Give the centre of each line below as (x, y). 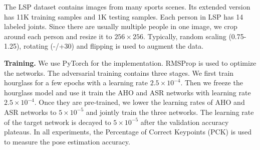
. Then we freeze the (212, 83)
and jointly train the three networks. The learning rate (170, 112)
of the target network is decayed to (58, 122)
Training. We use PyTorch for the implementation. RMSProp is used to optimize (130, 62)
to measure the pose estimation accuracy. (67, 141)
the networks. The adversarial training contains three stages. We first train (119, 72)
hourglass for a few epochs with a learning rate (76, 83)
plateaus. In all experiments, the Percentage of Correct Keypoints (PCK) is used (128, 132)
